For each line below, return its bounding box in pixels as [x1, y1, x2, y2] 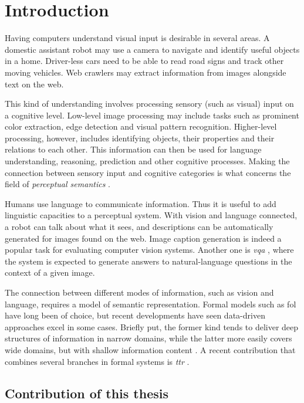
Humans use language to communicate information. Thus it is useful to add [5, 197, 276, 209]
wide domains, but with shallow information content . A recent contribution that [5, 343, 296, 355]
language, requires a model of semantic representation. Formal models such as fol [5, 297, 296, 310]
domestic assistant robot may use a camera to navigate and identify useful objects [5, 43, 300, 55]
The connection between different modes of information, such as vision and [5, 286, 274, 298]
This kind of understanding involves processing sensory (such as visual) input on [5, 97, 294, 110]
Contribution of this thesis [5, 384, 168, 402]
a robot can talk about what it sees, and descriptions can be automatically [5, 221, 273, 233]
